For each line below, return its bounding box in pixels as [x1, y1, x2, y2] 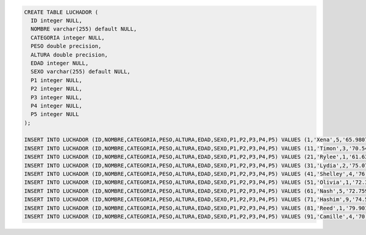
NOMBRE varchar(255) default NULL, [30, 26, 137, 33]
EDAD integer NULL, [30, 60, 89, 66]
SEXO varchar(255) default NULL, [30, 68, 131, 75]
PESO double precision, [30, 43, 102, 50]
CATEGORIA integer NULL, [30, 34, 105, 41]
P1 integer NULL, [30, 77, 82, 83]
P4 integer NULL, [30, 102, 82, 109]
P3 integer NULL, [30, 94, 82, 100]
